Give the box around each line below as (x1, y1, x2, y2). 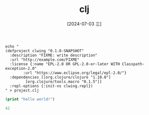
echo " (5, 44, 19, 49)
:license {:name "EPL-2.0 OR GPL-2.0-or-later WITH (10, 61, 120, 66)
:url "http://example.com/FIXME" (10, 57, 80, 62)
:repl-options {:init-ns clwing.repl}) (10, 83, 93, 88)
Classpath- (122, 61, 144, 66)
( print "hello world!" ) (5, 96, 55, 101)
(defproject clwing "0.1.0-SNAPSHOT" (5, 48, 84, 53)
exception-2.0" (5, 66, 37, 71)
